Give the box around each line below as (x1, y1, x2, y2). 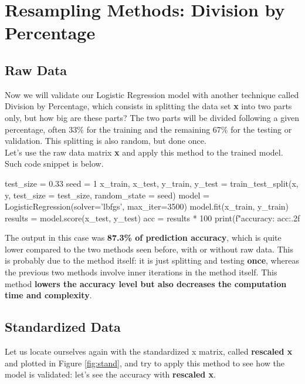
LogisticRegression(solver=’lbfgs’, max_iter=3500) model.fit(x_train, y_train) (5, 200, 289, 213)
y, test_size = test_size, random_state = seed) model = (5, 188, 209, 201)
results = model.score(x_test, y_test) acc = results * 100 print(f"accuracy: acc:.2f (5, 211, 300, 224)
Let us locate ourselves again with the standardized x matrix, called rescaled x (5, 345, 293, 358)
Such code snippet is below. (5, 157, 104, 170)
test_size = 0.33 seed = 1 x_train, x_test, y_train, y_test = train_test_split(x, (5, 177, 299, 189)
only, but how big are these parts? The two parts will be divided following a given (5, 111, 300, 123)
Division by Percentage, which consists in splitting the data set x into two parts (5, 100, 292, 112)
